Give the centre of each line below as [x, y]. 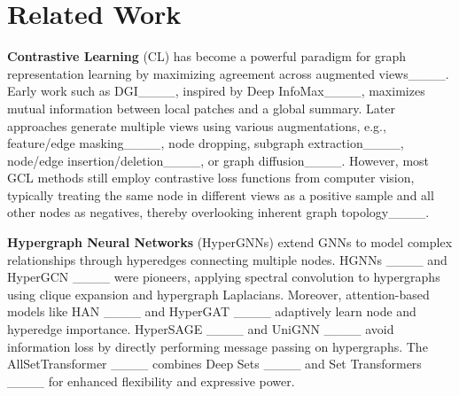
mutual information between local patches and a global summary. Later [201, 108]
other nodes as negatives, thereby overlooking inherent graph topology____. [218, 212]
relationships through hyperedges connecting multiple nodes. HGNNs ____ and [227, 259]
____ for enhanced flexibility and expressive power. [151, 380]
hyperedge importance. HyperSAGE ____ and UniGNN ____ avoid [201, 329]
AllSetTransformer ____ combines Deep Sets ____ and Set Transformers [214, 364]
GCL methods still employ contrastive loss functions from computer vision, [211, 178]
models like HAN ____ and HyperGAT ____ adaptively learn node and [212, 311]
